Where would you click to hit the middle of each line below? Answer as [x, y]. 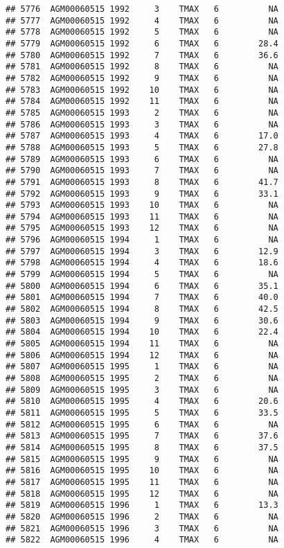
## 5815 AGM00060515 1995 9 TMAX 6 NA [142, 459]
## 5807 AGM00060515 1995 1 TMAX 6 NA [142, 367]
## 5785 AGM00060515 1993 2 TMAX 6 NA [142, 113]
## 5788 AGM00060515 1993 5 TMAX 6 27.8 [142, 147]
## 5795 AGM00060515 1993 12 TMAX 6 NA [142, 228]
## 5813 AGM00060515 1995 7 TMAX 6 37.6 [142, 436]
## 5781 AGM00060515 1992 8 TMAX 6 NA [142, 67]
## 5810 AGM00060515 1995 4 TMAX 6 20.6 [142, 401]
